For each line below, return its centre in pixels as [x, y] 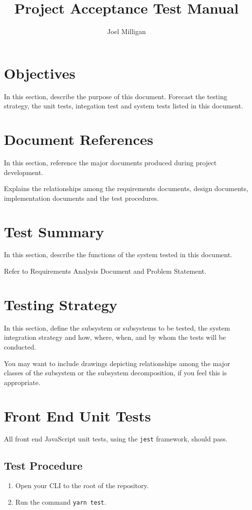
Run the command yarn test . [61, 501]
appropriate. [22, 382]
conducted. [20, 346]
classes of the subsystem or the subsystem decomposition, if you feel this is [116, 373]
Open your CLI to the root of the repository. [82, 485]
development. [24, 172]
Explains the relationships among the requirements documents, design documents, [126, 188]
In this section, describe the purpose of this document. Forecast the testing [116, 96]
